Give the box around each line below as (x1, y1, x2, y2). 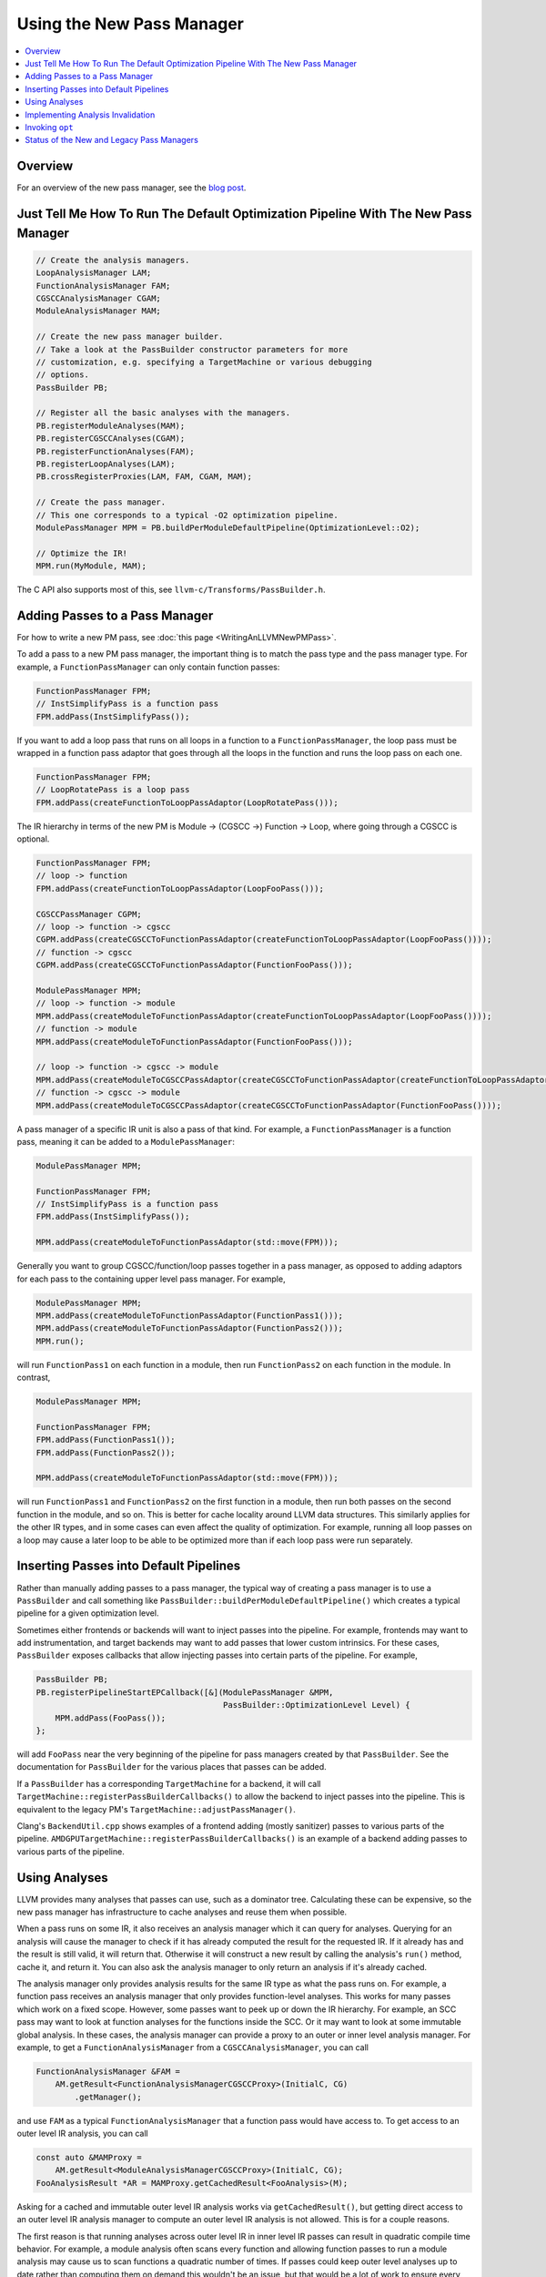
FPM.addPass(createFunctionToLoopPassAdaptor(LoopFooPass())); (35, 883, 325, 893)
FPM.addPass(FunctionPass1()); (35, 1435, 177, 1445)
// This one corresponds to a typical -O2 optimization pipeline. (35, 510, 339, 520)
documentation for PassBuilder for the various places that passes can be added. (16, 1761, 327, 1772)
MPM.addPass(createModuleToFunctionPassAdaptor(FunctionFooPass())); (35, 1036, 353, 1047)
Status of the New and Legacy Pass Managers (25, 135, 199, 146)
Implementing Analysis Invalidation (25, 109, 156, 120)
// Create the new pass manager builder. (35, 332, 224, 342)
